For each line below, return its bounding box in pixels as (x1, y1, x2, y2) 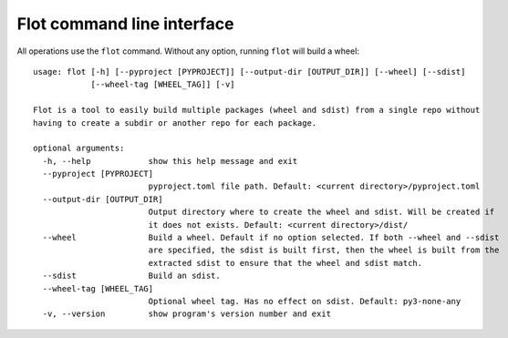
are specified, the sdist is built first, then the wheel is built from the (148, 245, 500, 255)
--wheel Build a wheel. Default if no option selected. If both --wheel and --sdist (42, 232, 500, 243)
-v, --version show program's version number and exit (42, 309, 332, 319)
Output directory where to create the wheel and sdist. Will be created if (148, 207, 495, 218)
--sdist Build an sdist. (42, 271, 221, 282)
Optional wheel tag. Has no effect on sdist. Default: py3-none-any (148, 296, 461, 306)
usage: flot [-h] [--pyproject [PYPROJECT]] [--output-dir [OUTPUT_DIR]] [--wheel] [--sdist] (33, 67, 466, 77)
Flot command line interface (16, 14, 234, 34)
